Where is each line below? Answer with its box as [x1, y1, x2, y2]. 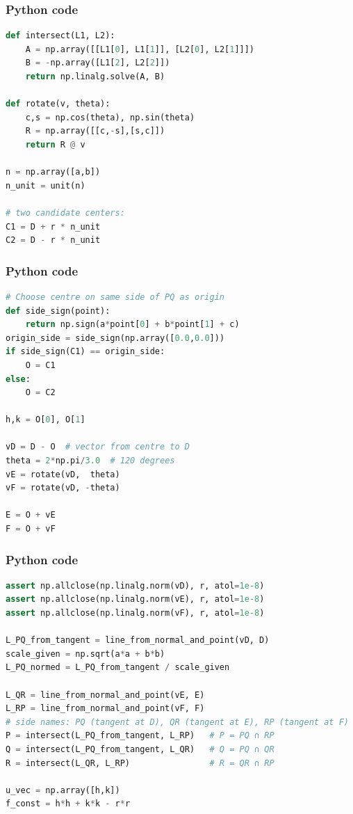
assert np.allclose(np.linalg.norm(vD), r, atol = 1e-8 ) [6, 580, 265, 591]
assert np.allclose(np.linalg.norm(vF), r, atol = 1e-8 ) [6, 608, 265, 619]
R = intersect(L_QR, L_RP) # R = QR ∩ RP [6, 758, 274, 768]
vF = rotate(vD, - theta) [6, 483, 120, 493]
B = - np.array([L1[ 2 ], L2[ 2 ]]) [25, 58, 170, 68]
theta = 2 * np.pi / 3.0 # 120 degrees [6, 456, 175, 466]
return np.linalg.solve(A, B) [25, 72, 165, 81]
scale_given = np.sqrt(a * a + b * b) [6, 648, 165, 659]
